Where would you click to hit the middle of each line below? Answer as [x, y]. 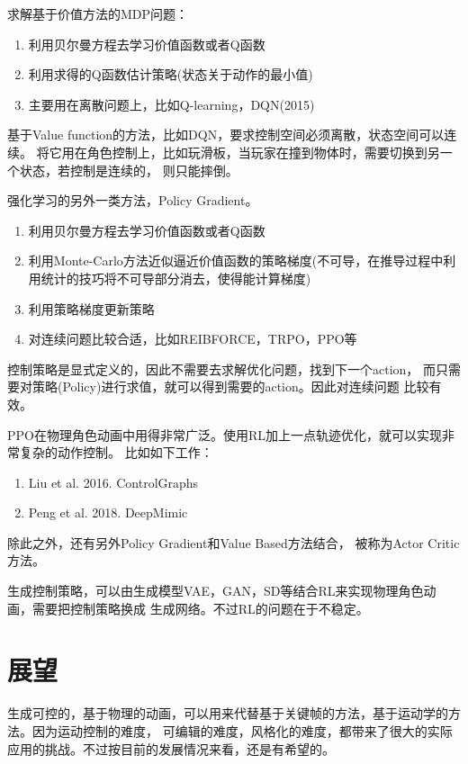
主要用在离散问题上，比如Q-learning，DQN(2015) [171, 104]
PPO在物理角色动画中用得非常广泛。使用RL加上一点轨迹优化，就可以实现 [225, 434]
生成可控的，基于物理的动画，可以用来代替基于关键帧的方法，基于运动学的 [228, 713]
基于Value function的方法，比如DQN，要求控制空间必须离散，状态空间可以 [226, 135]
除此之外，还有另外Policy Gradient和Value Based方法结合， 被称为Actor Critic [234, 542]
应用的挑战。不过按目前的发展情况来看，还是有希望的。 [171, 748]
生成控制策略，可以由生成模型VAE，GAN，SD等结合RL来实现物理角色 [216, 591]
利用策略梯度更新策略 [91, 308]
